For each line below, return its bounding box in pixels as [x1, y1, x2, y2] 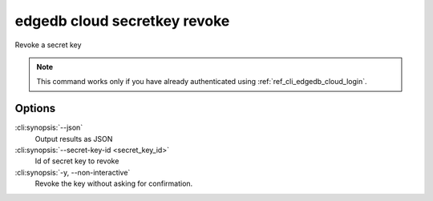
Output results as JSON [34, 134, 113, 143]
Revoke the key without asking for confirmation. [34, 179, 193, 188]
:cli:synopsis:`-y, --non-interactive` [14, 167, 131, 177]
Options [14, 102, 56, 115]
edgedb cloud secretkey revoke [14, 12, 230, 30]
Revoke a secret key [14, 40, 82, 50]
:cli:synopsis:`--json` [14, 123, 83, 132]
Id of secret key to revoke [34, 156, 119, 166]
